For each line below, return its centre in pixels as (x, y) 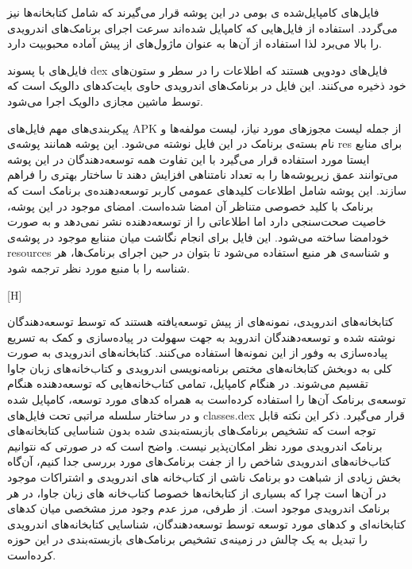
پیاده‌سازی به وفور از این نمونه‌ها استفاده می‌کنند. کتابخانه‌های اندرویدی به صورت (198, 352)
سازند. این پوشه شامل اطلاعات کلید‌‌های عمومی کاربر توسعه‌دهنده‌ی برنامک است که (207, 190)
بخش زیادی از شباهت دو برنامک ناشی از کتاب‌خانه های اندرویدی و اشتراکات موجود (204, 477)
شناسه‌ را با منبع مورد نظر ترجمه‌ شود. (99, 267)
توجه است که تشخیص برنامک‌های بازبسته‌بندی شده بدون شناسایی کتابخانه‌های (192, 430)
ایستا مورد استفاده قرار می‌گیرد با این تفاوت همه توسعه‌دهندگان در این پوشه (189, 159)
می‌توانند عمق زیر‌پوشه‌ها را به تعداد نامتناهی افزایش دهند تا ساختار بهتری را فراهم (203, 174)
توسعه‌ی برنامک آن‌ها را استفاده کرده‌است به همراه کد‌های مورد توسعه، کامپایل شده (207, 399)
